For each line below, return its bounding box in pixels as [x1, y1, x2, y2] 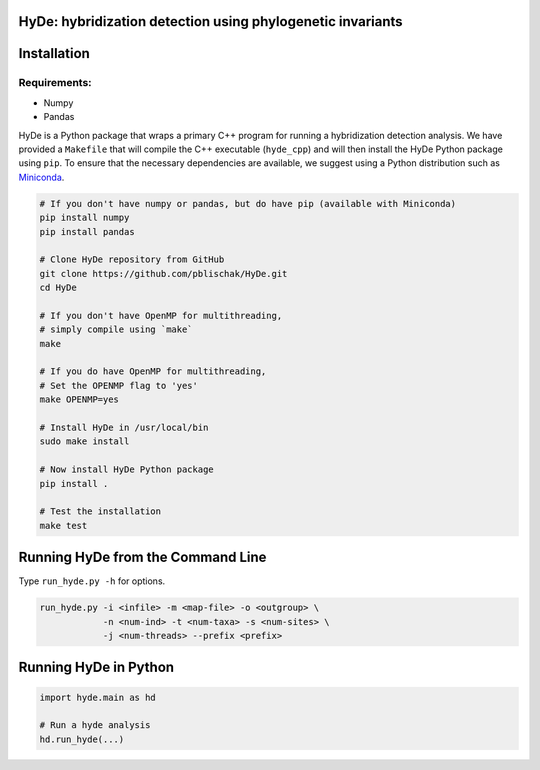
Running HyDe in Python [18, 659, 175, 676]
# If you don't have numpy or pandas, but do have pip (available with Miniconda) [39, 198, 457, 209]
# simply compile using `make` [39, 324, 194, 335]
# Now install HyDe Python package [39, 464, 214, 475]
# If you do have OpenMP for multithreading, [39, 366, 267, 377]
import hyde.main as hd [39, 691, 157, 703]
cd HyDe [39, 282, 77, 294]
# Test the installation [39, 506, 162, 517]
